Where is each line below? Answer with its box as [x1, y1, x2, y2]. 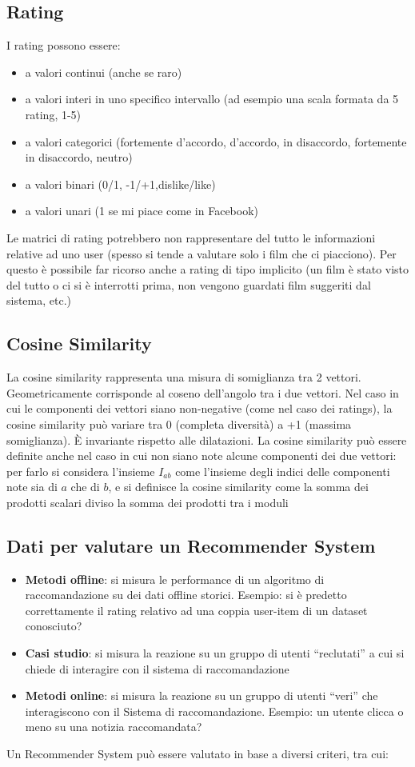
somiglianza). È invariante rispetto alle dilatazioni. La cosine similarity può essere [6, 431, 407, 448]
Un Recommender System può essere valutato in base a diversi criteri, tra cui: [6, 745, 389, 762]
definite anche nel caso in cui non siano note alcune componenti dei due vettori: [6, 447, 397, 464]
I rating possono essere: [6, 37, 121, 54]
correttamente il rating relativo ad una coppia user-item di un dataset [25, 601, 368, 618]
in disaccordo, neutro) [25, 149, 133, 166]
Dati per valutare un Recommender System [6, 533, 376, 557]
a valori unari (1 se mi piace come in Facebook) [25, 202, 259, 219]
